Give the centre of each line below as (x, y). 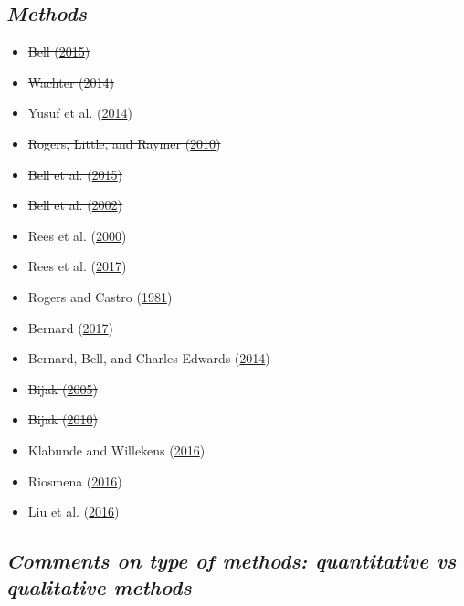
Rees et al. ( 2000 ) (77, 235)
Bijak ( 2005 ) (63, 388)
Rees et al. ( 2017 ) (77, 266)
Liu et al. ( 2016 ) (74, 512)
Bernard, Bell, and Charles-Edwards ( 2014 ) (149, 358)
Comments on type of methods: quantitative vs (232, 561)
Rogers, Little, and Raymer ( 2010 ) (124, 143)
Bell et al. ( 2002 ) (75, 205)
